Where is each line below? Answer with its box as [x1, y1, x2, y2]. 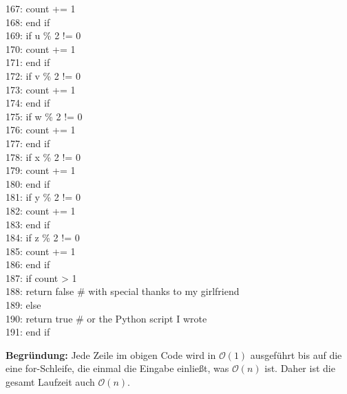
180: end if [6, 176, 50, 190]
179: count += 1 [6, 163, 76, 177]
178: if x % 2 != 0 [6, 149, 81, 164]
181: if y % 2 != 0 [6, 190, 81, 204]
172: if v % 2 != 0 [6, 68, 81, 83]
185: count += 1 [6, 243, 76, 258]
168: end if [6, 14, 50, 29]
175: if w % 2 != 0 [6, 109, 83, 123]
